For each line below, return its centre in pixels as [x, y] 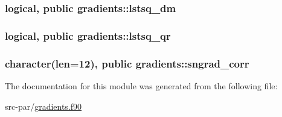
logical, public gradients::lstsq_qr [88, 35]
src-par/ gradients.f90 [43, 106]
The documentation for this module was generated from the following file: [141, 85]
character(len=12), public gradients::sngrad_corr [127, 63]
